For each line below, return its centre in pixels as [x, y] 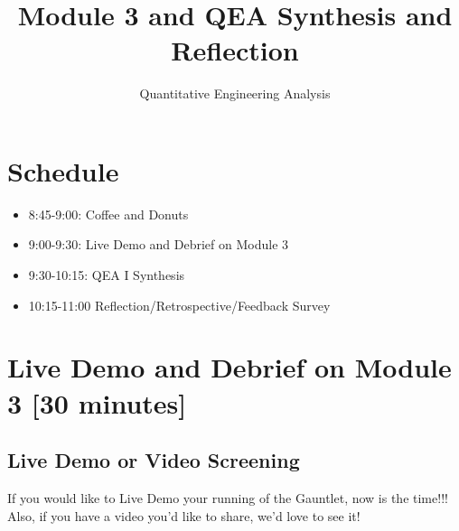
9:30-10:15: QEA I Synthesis [107, 275]
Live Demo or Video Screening [154, 460]
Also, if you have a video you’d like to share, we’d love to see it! [184, 515]
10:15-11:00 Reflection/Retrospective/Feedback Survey [179, 305]
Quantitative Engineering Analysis [235, 93]
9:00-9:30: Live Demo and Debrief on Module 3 [159, 244]
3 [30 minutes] [97, 402]
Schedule [63, 170]
